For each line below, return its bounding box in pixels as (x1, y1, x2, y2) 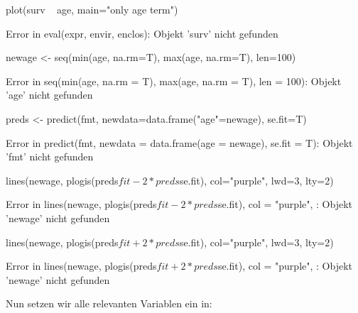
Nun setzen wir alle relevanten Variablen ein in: (6, 296, 212, 311)
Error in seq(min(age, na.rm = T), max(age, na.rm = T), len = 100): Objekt (6, 73, 342, 88)
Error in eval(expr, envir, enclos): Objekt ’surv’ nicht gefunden (6, 26, 278, 40)
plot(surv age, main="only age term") (6, 2, 178, 16)
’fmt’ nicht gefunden (6, 149, 94, 164)
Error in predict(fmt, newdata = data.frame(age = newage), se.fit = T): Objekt (6, 135, 353, 150)
